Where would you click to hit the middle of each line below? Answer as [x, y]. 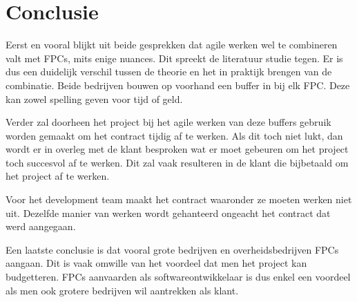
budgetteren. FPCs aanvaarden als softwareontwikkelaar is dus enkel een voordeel [178, 277]
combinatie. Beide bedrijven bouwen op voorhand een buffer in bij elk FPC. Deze [178, 85]
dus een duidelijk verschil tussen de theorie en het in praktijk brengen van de [169, 72]
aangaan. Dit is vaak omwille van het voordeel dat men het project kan [156, 263]
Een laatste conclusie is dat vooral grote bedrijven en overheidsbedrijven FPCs [172, 249]
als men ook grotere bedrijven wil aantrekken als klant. [122, 290]
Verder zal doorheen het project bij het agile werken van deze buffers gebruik [168, 122]
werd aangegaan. [41, 226]
